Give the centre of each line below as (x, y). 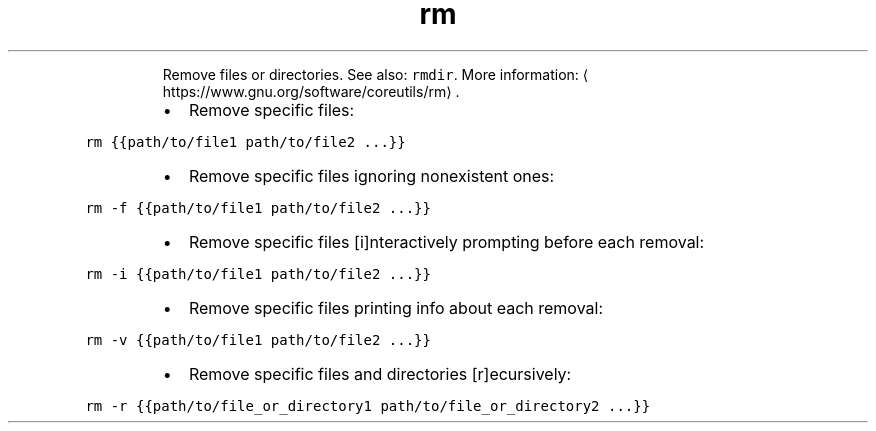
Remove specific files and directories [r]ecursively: (380, 373)
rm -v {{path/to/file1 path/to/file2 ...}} (258, 339)
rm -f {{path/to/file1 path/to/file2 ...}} (258, 207)
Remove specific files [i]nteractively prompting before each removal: (446, 241)
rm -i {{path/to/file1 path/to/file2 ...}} (258, 273)
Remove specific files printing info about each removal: (396, 307)
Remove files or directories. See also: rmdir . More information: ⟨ (375, 74)
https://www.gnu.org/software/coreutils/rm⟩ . (311, 91)
